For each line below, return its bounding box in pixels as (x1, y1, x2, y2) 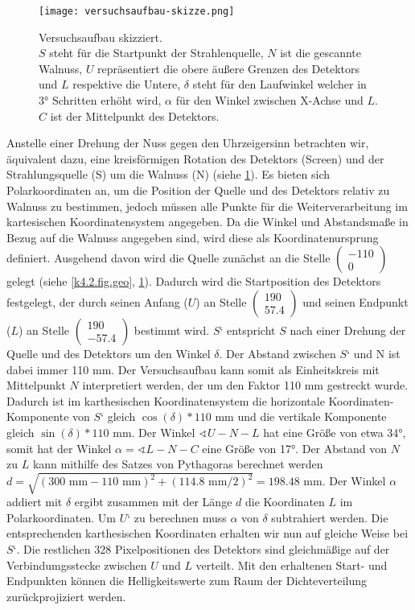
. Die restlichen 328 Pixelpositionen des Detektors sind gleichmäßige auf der (16, 541, 390, 558)
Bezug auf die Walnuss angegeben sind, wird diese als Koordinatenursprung (6, 229, 379, 245)
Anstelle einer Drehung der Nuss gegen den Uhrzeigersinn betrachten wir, (6, 134, 369, 151)
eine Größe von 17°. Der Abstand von (202, 439, 388, 456)
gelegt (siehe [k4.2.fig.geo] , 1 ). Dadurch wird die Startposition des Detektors (6, 273, 381, 290)
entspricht (227, 321, 276, 338)
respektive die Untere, (72, 76, 181, 93)
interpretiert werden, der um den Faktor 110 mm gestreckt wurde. (82, 377, 409, 394)
